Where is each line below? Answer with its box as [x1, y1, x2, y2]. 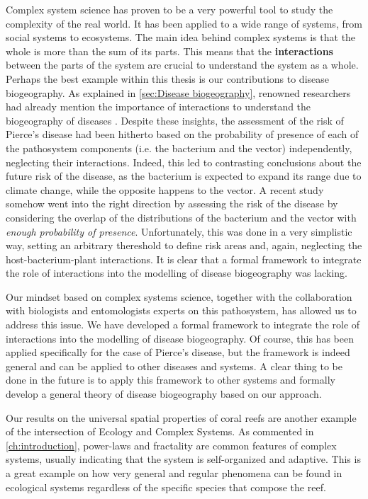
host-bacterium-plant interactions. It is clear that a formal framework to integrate [6, 251, 362, 266]
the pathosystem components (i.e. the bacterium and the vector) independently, [6, 140, 352, 155]
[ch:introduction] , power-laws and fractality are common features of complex [6, 437, 337, 452]
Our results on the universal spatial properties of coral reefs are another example [6, 410, 357, 425]
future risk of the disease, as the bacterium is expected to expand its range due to [6, 168, 362, 183]
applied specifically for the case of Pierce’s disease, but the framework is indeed [6, 345, 350, 360]
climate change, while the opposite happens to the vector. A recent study [6, 182, 324, 197]
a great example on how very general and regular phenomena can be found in [6, 466, 342, 480]
